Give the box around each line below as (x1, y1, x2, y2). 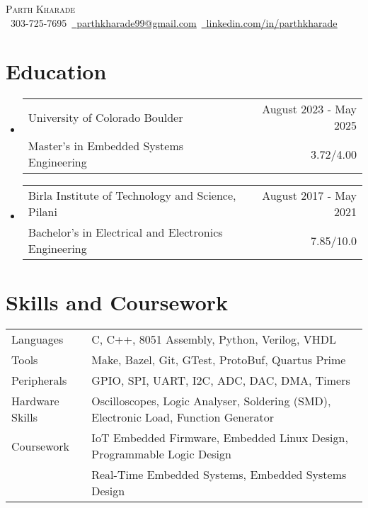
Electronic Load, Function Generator (91, 409, 275, 426)
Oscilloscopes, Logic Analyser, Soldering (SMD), (91, 393, 331, 410)
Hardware (11, 393, 59, 410)
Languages (11, 331, 64, 348)
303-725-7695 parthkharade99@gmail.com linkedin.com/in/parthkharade (10, 15, 338, 30)
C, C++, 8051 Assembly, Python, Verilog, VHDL (91, 331, 337, 348)
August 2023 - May (262, 101, 357, 118)
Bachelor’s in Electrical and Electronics (28, 224, 223, 241)
